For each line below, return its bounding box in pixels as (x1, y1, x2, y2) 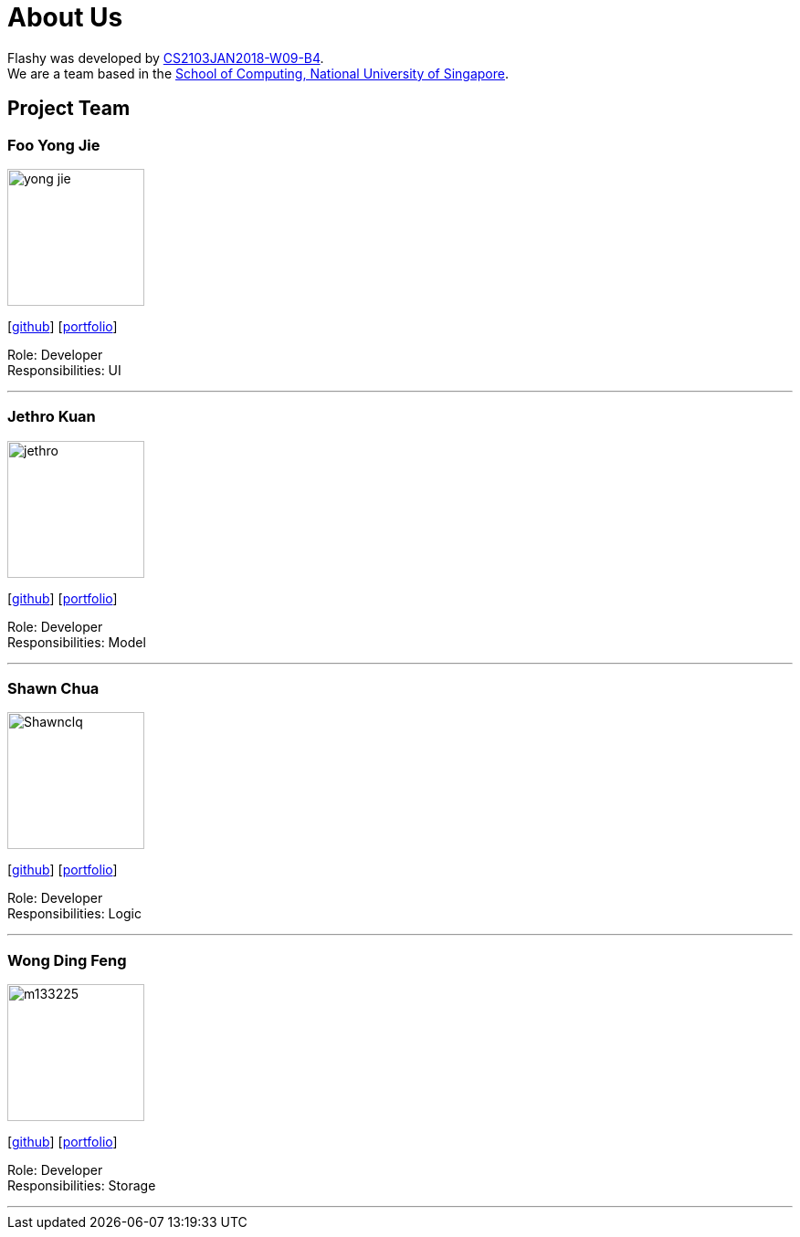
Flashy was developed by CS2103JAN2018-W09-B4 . (7, 49, 324, 66)
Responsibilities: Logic (7, 906, 142, 922)
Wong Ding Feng (7, 950, 127, 970)
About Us (7, 2, 123, 33)
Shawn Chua (7, 679, 100, 698)
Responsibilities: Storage (7, 1178, 156, 1194)
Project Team (7, 97, 131, 121)
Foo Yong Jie (7, 135, 100, 154)
